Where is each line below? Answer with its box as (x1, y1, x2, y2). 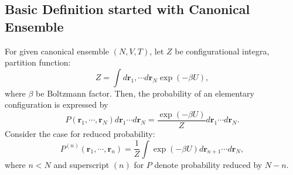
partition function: (5, 56, 71, 68)
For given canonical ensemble (5, 44, 110, 57)
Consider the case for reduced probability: (5, 128, 155, 140)
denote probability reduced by (154, 158, 263, 170)
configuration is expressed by (5, 98, 108, 111)
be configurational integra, (175, 44, 270, 57)
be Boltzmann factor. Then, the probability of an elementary (36, 87, 254, 99)
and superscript (53, 158, 110, 170)
